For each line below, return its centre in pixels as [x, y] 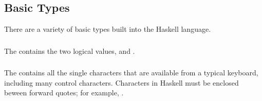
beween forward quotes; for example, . [64, 93]
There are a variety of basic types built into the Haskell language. [108, 29]
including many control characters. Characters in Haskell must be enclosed [121, 82]
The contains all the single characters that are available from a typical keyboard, [131, 73]
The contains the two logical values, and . [70, 50]
